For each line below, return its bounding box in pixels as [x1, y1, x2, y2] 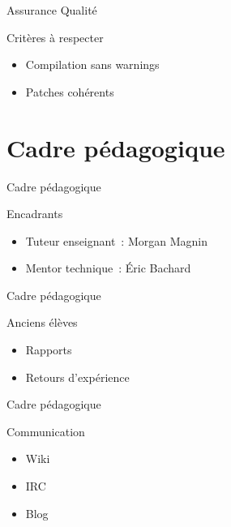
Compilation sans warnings [25, 56, 160, 73]
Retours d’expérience [25, 368, 130, 385]
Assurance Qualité [6, 2, 97, 18]
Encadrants [6, 205, 63, 222]
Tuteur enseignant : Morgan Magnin [25, 232, 207, 249]
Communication [6, 422, 85, 439]
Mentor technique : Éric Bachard [25, 259, 191, 276]
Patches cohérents [25, 83, 114, 100]
